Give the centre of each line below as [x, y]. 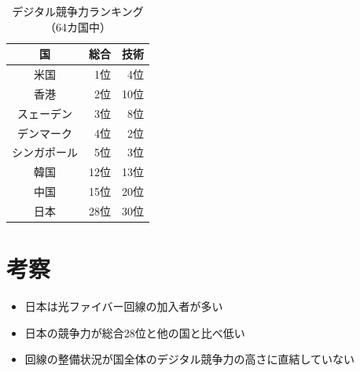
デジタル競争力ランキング [78, 11]
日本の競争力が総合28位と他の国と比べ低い [135, 332]
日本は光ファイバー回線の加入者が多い [124, 306]
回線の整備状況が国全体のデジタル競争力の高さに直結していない [190, 359]
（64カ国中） [78, 26]
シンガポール [45, 152]
